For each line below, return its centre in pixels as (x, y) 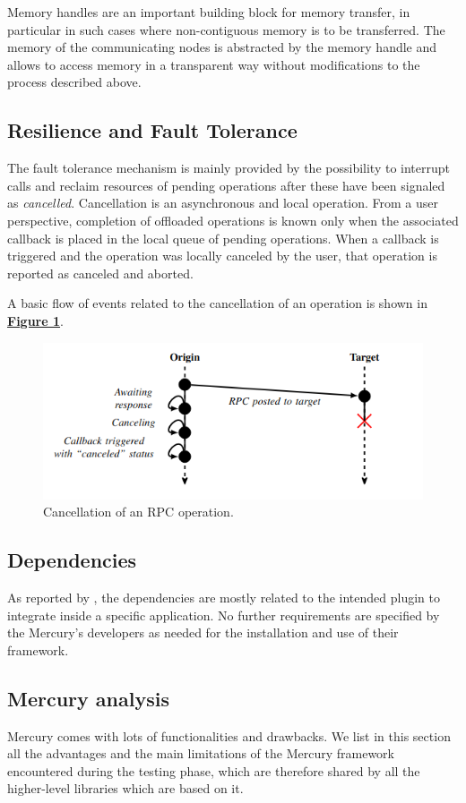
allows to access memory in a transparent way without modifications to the (214, 64)
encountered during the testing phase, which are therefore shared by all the (214, 770)
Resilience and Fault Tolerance (152, 130)
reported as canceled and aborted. (100, 273)
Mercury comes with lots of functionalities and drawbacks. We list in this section (229, 735)
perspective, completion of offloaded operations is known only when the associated (233, 220)
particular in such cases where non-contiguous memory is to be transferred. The (226, 29)
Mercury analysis (88, 698)
